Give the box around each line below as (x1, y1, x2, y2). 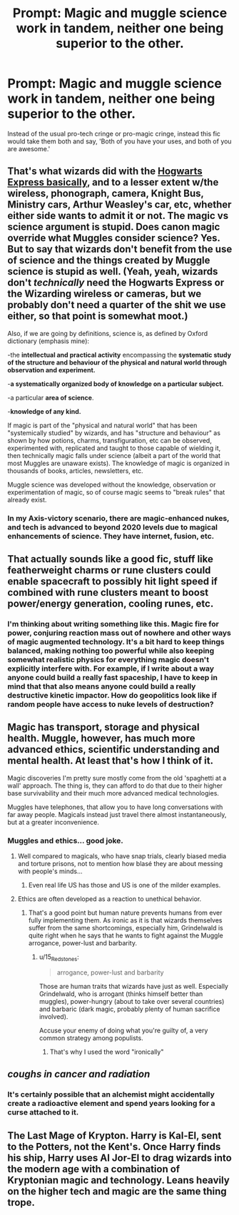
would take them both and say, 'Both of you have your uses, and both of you (7, 137, 232, 146)
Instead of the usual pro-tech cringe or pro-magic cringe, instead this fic (7, 129, 221, 138)
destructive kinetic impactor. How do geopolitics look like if (7, 690, 218, 700)
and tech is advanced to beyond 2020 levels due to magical (7, 522, 218, 532)
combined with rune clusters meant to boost (7, 586, 209, 599)
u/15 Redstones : (39, 952, 80, 962)
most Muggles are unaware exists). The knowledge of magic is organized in (7, 459, 230, 467)
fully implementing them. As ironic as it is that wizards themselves (28, 916, 223, 925)
